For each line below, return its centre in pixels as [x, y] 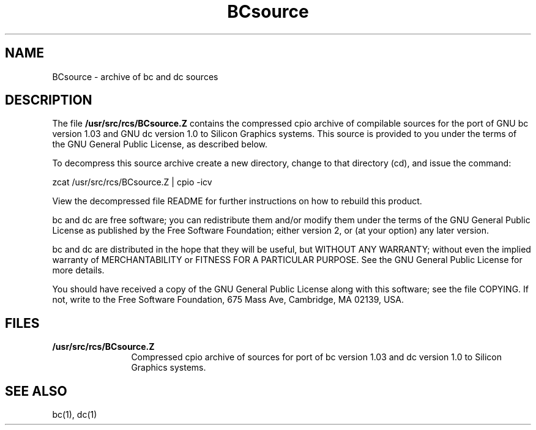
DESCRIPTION [49, 100]
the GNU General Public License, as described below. [160, 144]
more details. [78, 270]
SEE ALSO [36, 391]
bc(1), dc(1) [75, 415]
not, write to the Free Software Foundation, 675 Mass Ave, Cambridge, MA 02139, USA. [228, 300]
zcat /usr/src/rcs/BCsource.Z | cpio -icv [132, 182]
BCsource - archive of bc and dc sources [135, 76]
